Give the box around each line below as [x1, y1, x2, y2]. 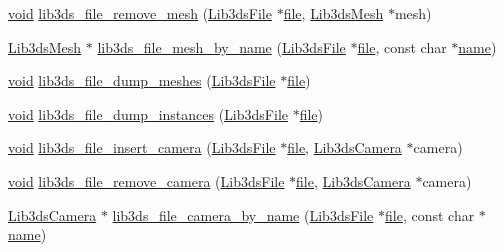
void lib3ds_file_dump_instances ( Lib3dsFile [8, 103, 288, 124]
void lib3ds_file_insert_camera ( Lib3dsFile [8, 137, 276, 158]
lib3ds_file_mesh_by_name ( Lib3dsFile [97, 36, 346, 57]
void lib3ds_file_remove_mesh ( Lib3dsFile [8, 3, 272, 23]
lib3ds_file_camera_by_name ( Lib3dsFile [112, 204, 374, 225]
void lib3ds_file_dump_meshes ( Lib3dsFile [8, 70, 276, 91]
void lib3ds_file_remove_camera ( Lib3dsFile [8, 170, 285, 191]
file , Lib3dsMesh [283, 3, 384, 23]
